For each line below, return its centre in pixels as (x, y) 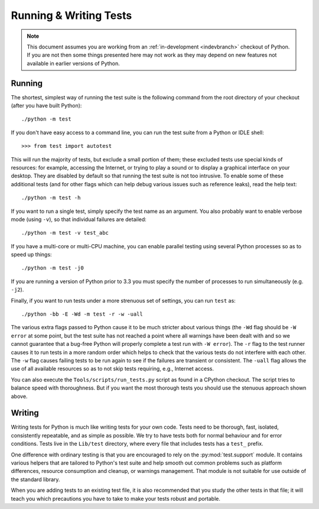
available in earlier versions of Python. (74, 63)
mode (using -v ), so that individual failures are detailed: (79, 219)
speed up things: (32, 255)
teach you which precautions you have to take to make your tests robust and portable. (116, 498)
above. (19, 396)
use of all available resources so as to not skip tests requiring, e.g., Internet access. (113, 369)
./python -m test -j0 (53, 268)
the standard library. (35, 479)
